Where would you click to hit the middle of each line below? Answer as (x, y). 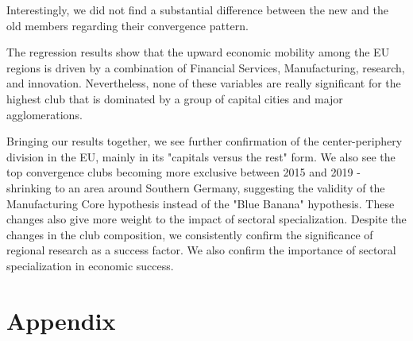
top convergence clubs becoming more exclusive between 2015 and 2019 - (183, 172)
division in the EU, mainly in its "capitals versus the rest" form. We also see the (201, 156)
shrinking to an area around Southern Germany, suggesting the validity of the (196, 187)
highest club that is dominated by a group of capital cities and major (175, 98)
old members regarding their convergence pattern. (127, 25)
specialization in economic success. (90, 265)
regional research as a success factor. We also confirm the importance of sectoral (201, 250)
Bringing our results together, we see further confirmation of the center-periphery (205, 141)
